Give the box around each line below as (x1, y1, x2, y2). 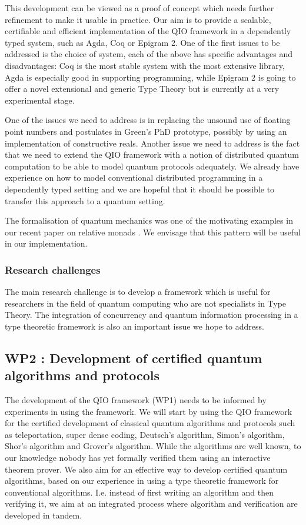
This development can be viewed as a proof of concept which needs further (5, 2, 274, 14)
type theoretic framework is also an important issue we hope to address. (5, 320, 264, 332)
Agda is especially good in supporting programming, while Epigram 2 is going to (5, 71, 296, 83)
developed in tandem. (5, 509, 82, 521)
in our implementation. (5, 237, 88, 250)
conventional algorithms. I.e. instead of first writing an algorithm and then (5, 486, 274, 498)
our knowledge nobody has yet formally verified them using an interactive (5, 451, 271, 464)
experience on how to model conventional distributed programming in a (5, 171, 263, 184)
